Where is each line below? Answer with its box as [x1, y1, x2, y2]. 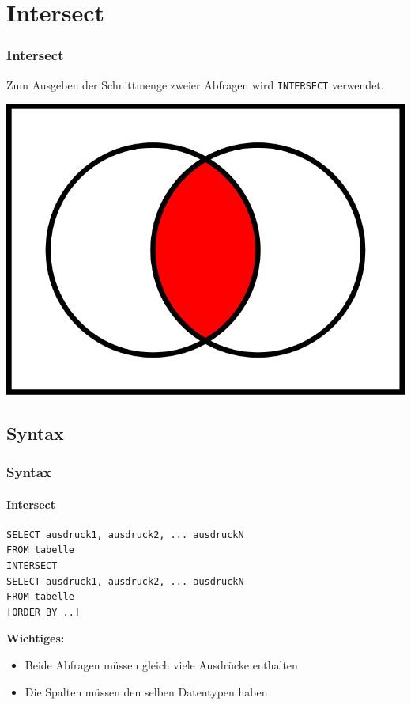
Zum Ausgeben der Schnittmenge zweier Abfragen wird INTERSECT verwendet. [6, 76, 384, 93]
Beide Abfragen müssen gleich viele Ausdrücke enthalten [25, 656, 298, 673]
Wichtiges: [6, 630, 65, 646]
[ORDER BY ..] [6, 606, 81, 618]
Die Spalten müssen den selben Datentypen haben [25, 683, 268, 699]
